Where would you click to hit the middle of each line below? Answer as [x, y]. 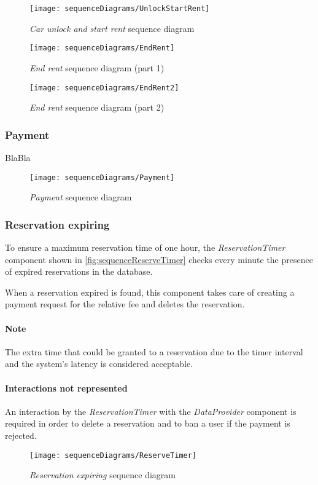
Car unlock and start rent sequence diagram [112, 28]
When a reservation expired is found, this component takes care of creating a [150, 292]
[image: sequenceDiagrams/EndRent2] [104, 88]
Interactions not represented [66, 388]
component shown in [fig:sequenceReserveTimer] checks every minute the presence [159, 259]
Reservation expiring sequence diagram [103, 475]
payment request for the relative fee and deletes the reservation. [125, 304]
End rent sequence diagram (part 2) [97, 107]
